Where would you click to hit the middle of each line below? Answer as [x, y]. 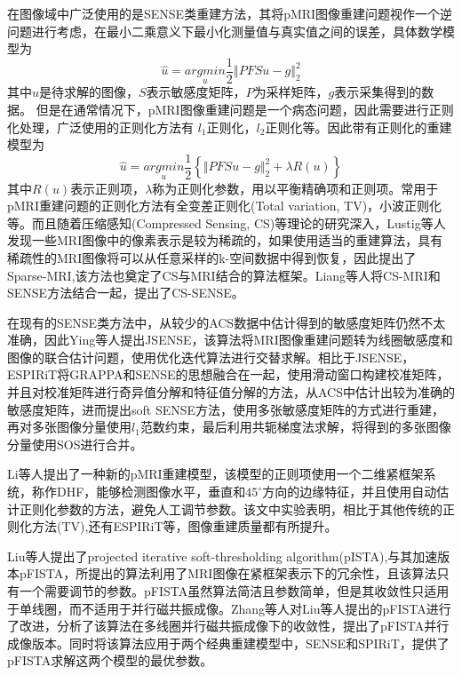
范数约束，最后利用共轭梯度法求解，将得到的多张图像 [295, 427]
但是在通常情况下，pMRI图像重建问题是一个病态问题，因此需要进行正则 [245, 110]
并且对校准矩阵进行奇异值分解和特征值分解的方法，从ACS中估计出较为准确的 [231, 392]
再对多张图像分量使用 [69, 427]
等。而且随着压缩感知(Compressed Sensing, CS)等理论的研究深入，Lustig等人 [227, 222]
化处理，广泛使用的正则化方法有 [100, 127]
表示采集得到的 [378, 92]
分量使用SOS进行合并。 [75, 444]
